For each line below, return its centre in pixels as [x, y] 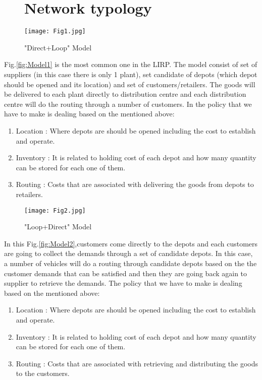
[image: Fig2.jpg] [55, 210]
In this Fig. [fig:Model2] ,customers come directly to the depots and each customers [131, 243]
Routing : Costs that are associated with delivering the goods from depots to [135, 184]
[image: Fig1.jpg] [55, 31]
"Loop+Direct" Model [58, 227]
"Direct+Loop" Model [58, 47]
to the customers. [43, 373]
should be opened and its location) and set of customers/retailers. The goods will [130, 84]
